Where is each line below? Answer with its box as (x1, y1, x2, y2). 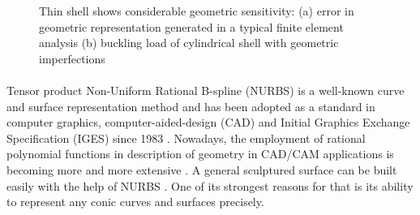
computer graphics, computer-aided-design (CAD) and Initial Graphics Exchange (6, 114, 410, 131)
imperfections (39, 49, 105, 67)
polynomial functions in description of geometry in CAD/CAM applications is (6, 145, 394, 162)
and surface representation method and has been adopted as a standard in (6, 97, 375, 114)
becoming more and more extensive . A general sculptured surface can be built (6, 161, 397, 178)
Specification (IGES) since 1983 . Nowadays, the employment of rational (6, 129, 366, 146)
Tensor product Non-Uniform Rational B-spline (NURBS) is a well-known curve (6, 81, 405, 98)
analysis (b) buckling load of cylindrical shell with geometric (39, 34, 339, 51)
